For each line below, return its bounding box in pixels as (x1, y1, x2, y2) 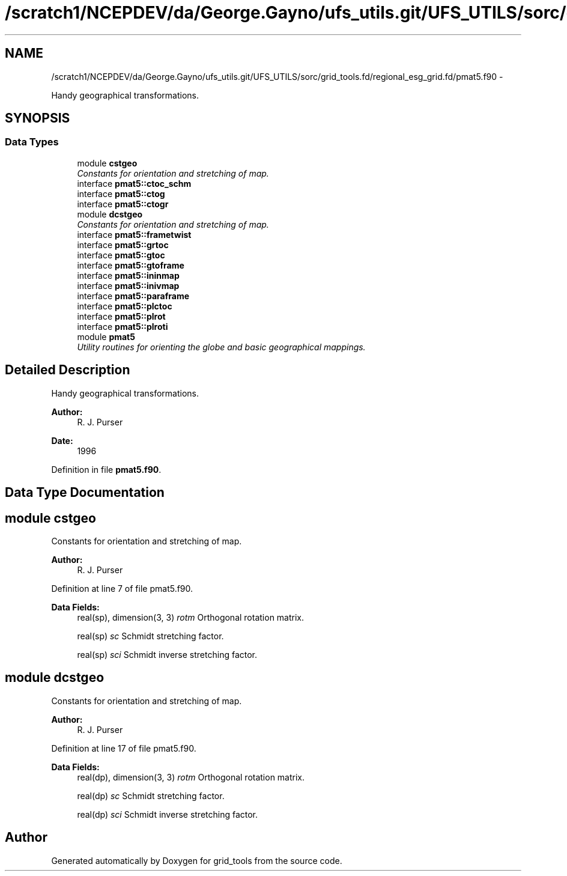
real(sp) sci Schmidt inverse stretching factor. (77, 649, 258, 660)
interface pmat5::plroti (77, 321, 168, 332)
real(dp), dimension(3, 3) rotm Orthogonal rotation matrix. (77, 771, 305, 782)
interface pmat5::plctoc (77, 300, 172, 311)
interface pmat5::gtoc (77, 249, 165, 260)
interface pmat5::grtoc (77, 239, 169, 250)
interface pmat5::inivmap (77, 280, 180, 291)
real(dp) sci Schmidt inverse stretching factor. (77, 809, 258, 820)
